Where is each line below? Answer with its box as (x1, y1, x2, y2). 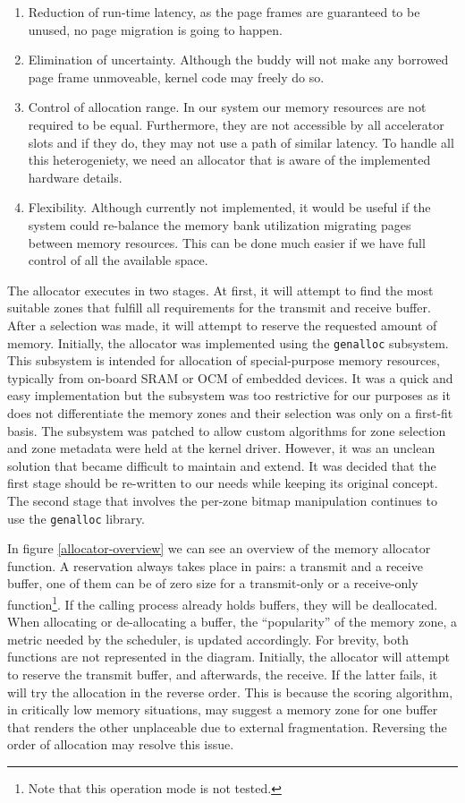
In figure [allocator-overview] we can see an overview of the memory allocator (7, 539, 431, 558)
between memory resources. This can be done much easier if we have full (28, 233, 426, 252)
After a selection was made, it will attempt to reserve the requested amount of (7, 315, 437, 334)
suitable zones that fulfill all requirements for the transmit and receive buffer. (7, 298, 431, 317)
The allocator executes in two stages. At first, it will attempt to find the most (7, 280, 434, 299)
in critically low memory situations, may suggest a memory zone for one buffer (7, 700, 438, 719)
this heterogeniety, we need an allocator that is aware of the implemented (28, 150, 431, 169)
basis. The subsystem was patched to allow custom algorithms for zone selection (7, 421, 446, 440)
